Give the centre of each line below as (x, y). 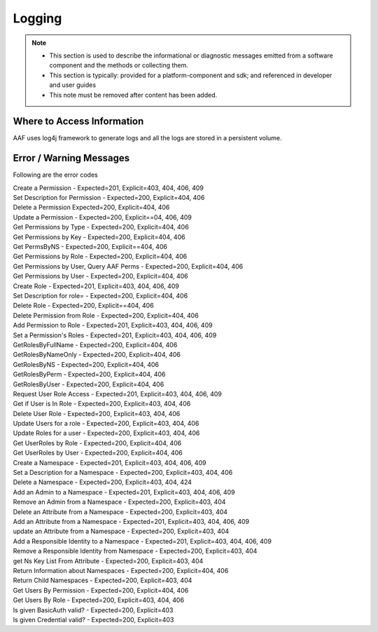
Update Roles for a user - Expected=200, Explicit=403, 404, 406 (106, 433)
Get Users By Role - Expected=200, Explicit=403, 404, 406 (99, 600)
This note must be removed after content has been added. (133, 95)
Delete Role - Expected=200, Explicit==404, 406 (83, 306)
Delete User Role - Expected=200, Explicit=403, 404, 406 (97, 413)
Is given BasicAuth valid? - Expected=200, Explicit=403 (93, 610)
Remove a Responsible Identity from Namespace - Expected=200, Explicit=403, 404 (135, 551)
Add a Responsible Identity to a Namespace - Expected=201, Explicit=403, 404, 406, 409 (142, 541)
